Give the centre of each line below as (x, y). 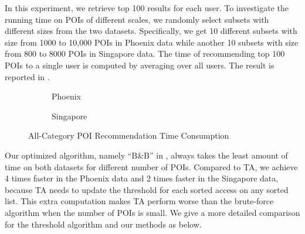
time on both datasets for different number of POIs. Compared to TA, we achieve (151, 166)
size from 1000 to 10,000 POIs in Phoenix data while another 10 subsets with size (152, 42)
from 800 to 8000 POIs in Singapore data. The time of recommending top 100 (145, 54)
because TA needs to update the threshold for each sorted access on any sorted (147, 189)
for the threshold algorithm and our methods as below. (103, 224)
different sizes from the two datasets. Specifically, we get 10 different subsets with (151, 31)
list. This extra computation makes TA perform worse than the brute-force (139, 201)
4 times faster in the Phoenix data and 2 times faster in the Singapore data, (142, 178)
